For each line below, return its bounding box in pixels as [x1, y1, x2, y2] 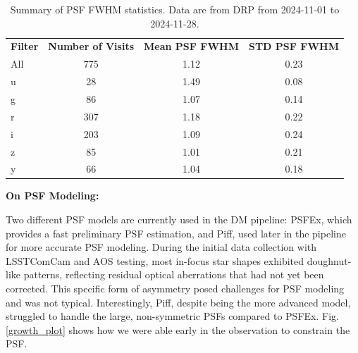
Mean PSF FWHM [144, 39, 239, 54]
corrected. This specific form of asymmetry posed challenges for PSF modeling [6, 281, 345, 295]
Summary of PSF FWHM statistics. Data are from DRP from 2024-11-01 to [10, 2, 340, 16]
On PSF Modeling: [6, 188, 99, 203]
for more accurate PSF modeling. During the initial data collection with [6, 240, 316, 254]
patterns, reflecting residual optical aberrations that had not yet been [23, 267, 324, 282]
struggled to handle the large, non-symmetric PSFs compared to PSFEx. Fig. [6, 309, 339, 323]
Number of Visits [48, 39, 135, 54]
